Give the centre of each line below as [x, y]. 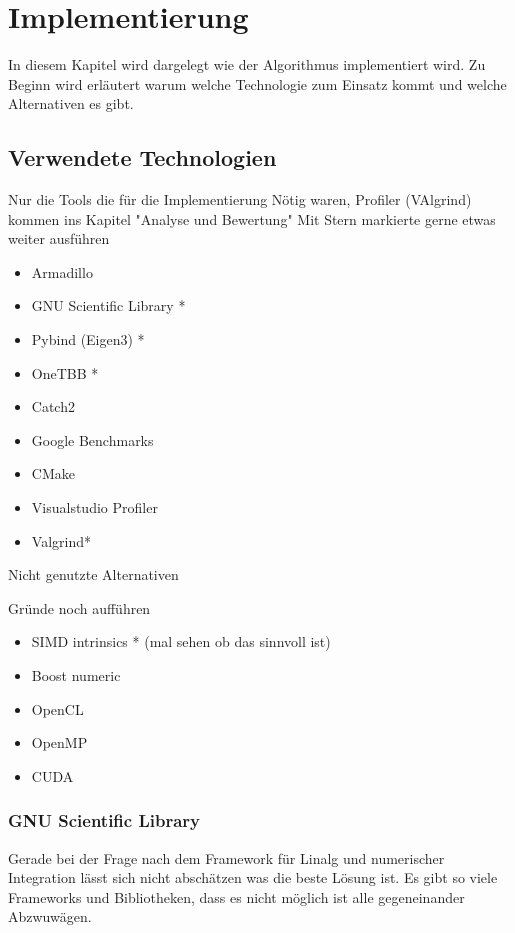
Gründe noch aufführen [79, 607]
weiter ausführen [59, 238]
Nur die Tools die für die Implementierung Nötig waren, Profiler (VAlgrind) [240, 199]
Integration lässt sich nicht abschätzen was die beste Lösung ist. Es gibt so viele [253, 877]
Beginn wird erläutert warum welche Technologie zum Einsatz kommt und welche [257, 83]
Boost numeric [76, 675]
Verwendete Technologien [142, 157]
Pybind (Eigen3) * [88, 339]
